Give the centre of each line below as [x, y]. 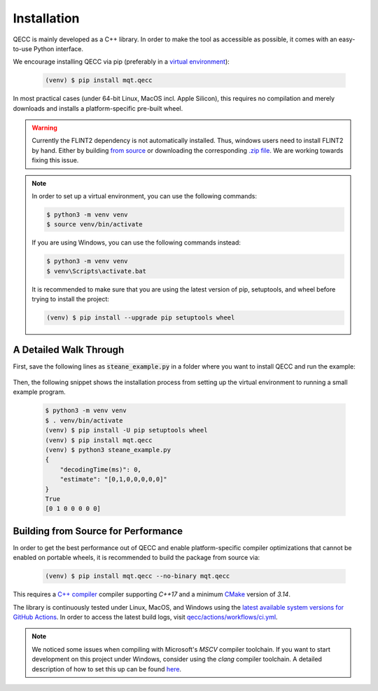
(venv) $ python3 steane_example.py [108, 450]
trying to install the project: [71, 299]
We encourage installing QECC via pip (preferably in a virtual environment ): [121, 62]
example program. [39, 392]
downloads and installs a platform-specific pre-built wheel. [98, 108]
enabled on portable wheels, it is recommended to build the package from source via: [136, 558]
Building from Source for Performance [98, 531]
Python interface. [59, 48]
